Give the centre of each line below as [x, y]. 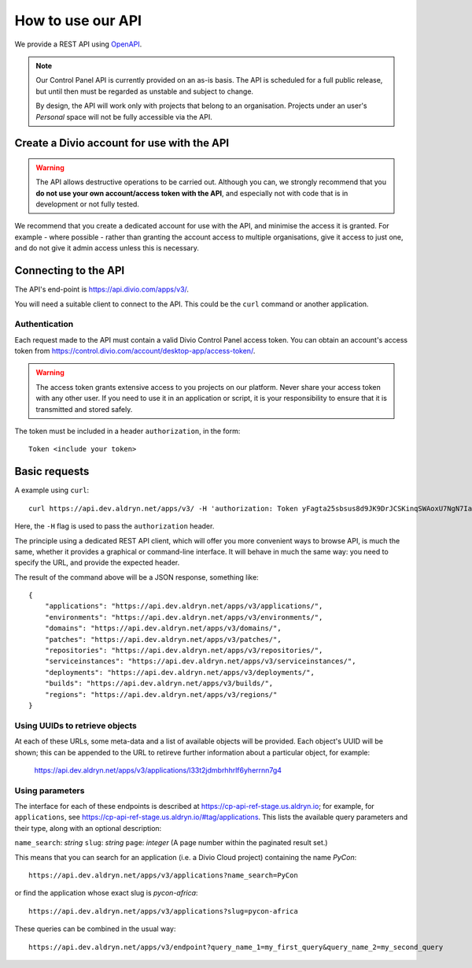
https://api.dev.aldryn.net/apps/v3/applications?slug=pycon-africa [163, 911]
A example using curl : [52, 490]
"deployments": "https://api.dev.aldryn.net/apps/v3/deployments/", [179, 672]
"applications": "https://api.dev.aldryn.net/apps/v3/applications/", [184, 606]
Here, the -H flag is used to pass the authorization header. [114, 526]
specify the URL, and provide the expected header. [97, 562]
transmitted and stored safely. [84, 409]
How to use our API [78, 20]
